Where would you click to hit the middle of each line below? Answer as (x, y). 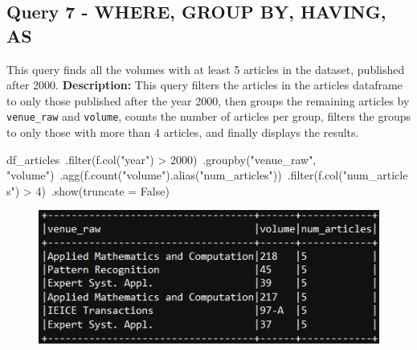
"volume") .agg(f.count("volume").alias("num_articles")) (144, 175)
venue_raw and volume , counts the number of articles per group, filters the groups (209, 116)
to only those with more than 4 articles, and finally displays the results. (183, 132)
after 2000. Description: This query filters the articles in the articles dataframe (204, 85)
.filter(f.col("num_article (347, 175)
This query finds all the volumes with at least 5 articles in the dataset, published (206, 69)
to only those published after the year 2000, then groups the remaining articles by (208, 100)
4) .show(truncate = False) (102, 190)
